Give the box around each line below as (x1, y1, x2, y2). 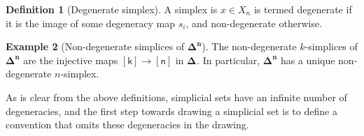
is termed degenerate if (253, 2, 352, 16)
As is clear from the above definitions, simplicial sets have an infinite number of (6, 89, 347, 104)
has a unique (280, 52, 335, 67)
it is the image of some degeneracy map (6, 15, 176, 30)
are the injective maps (23, 52, 118, 67)
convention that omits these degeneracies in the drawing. (6, 117, 249, 132)
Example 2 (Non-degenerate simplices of (6, 39, 185, 54)
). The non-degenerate (202, 39, 297, 54)
